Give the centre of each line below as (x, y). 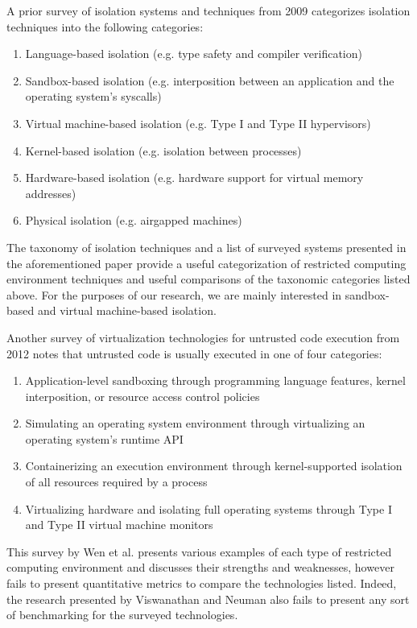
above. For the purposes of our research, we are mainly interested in (174, 294)
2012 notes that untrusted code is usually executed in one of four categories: (194, 353)
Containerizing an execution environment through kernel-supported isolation (214, 466)
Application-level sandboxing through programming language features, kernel (215, 380)
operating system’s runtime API (104, 438)
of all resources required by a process (116, 482)
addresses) (51, 193)
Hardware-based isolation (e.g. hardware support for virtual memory (194, 178)
